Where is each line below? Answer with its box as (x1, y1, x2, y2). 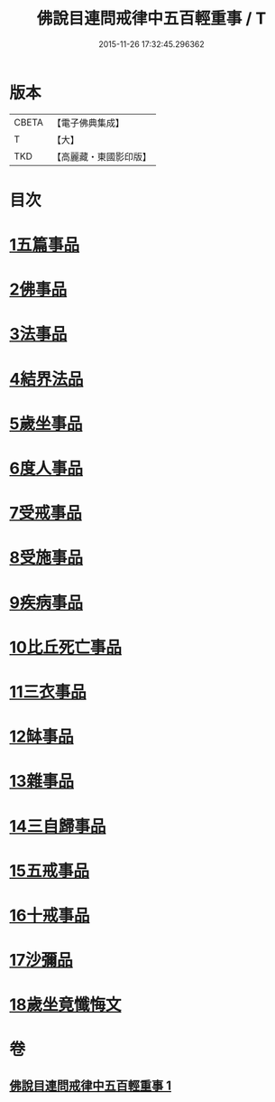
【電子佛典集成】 (51, 117, 124, 129)
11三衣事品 (9, 681, 87, 702)
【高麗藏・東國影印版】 (51, 150, 151, 163)
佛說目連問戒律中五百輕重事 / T (36, 8, 267, 29)
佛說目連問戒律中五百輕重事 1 (9, 1078, 172, 1093)
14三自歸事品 (9, 816, 106, 836)
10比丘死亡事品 (9, 637, 122, 658)
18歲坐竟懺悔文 (9, 995, 122, 1015)
